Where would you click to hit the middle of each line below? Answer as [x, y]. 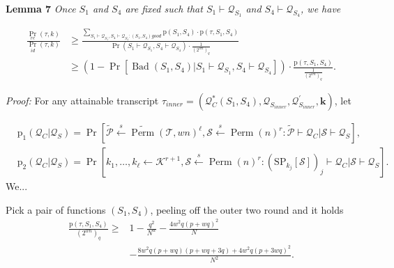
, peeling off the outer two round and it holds [247, 209]
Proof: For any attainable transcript [82, 101]
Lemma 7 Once [41, 8]
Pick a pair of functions [56, 209]
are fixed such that [164, 8]
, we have [321, 8]
